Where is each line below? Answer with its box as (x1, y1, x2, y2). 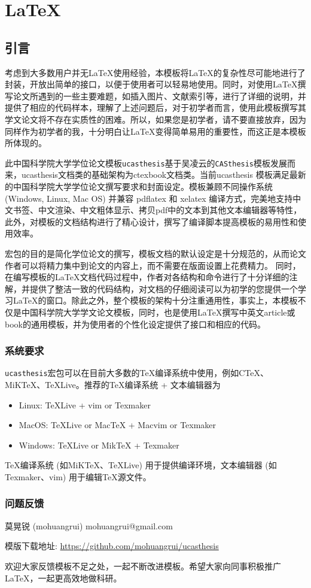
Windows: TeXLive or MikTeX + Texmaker (19, 438, 179, 451)
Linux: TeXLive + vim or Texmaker (19, 398, 151, 411)
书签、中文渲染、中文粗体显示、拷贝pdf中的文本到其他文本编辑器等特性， (13, 204, 302, 216)
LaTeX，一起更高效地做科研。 (5, 571, 122, 584)
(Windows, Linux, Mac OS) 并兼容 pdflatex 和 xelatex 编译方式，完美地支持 (5, 192, 293, 204)
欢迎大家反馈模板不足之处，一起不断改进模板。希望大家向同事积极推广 (5, 559, 281, 572)
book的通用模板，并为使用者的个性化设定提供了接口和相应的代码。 (5, 317, 266, 330)
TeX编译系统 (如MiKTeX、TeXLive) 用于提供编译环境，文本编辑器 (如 (5, 459, 277, 471)
